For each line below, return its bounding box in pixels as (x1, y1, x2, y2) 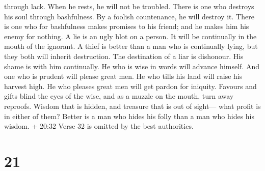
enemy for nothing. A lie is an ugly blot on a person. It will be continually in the (4, 31, 257, 41)
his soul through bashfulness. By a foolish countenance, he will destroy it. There (4, 11, 254, 21)
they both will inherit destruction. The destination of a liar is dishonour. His (4, 50, 244, 61)
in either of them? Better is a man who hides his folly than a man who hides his (4, 110, 255, 121)
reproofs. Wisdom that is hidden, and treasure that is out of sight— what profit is (4, 100, 261, 111)
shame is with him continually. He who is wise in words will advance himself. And (4, 61, 259, 71)
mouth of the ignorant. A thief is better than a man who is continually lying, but (4, 41, 258, 51)
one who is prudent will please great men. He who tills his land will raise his (4, 71, 243, 81)
